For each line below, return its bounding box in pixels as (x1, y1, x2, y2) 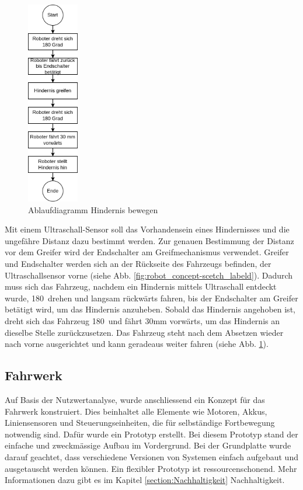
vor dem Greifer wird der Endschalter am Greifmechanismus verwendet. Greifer (5, 246, 289, 258)
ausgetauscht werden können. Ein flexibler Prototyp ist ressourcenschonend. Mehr (5, 462, 297, 474)
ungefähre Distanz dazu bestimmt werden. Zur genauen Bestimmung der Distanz (5, 234, 294, 246)
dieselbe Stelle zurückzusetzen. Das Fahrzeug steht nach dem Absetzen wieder (5, 326, 284, 338)
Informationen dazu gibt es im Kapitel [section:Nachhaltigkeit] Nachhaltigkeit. (5, 474, 285, 486)
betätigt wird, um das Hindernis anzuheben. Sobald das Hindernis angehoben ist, (5, 303, 295, 315)
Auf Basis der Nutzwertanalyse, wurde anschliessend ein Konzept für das (5, 394, 265, 405)
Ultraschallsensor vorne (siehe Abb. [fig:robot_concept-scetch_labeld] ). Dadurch (5, 269, 293, 281)
